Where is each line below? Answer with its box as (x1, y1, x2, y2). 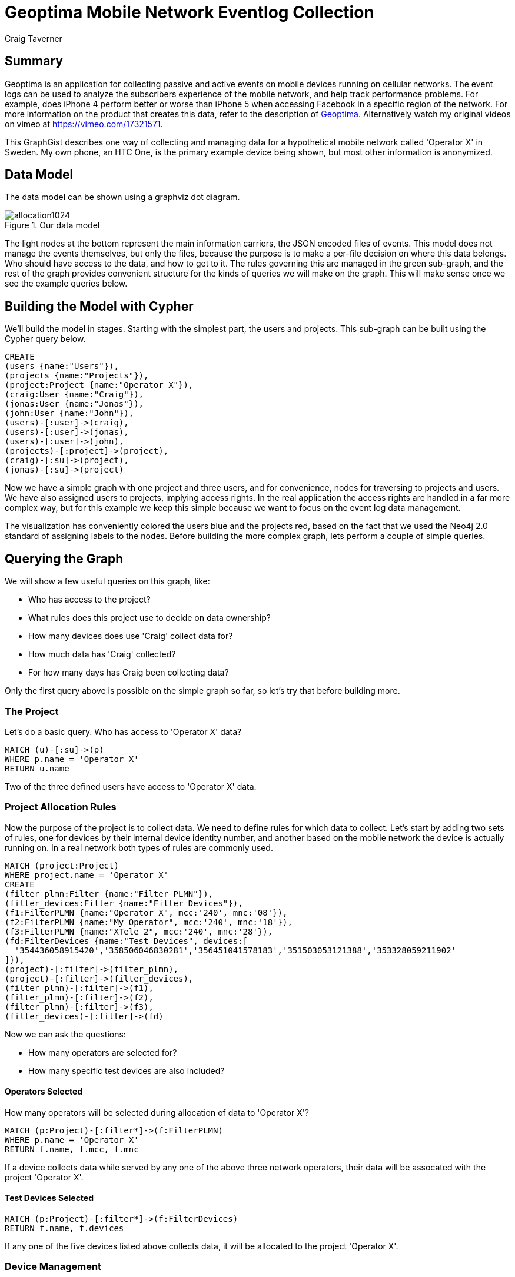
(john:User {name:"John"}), (5, 408, 134, 418)
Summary (5, 54, 63, 69)
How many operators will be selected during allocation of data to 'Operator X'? (5, 1107, 310, 1118)
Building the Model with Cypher (5, 298, 194, 314)
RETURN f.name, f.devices (5, 1223, 124, 1233)
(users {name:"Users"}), (5, 361, 119, 371)
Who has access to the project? (28, 594, 151, 605)
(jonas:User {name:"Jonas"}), (5, 399, 144, 409)
